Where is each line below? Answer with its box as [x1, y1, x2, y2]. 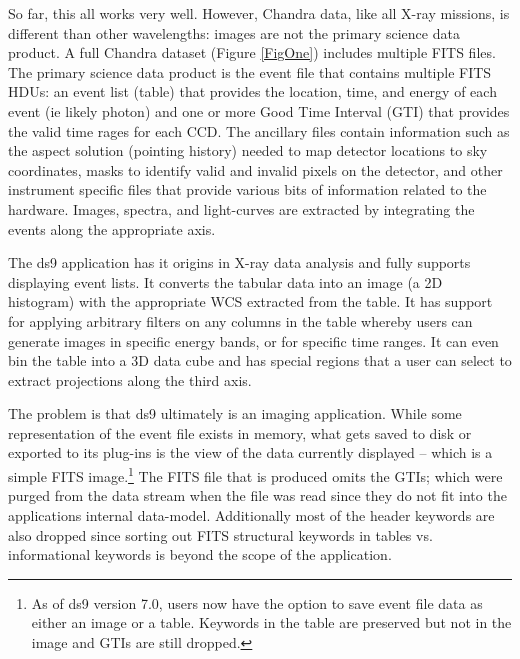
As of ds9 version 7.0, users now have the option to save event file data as [31, 592, 483, 613]
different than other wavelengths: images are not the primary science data [8, 22, 460, 43]
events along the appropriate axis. [8, 218, 216, 239]
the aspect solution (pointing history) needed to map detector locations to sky [8, 140, 488, 161]
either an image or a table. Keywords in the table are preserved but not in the [31, 612, 512, 633]
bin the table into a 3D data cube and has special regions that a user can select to [8, 350, 512, 371]
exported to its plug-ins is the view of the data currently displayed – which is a [8, 442, 493, 463]
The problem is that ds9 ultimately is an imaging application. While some [8, 403, 462, 424]
